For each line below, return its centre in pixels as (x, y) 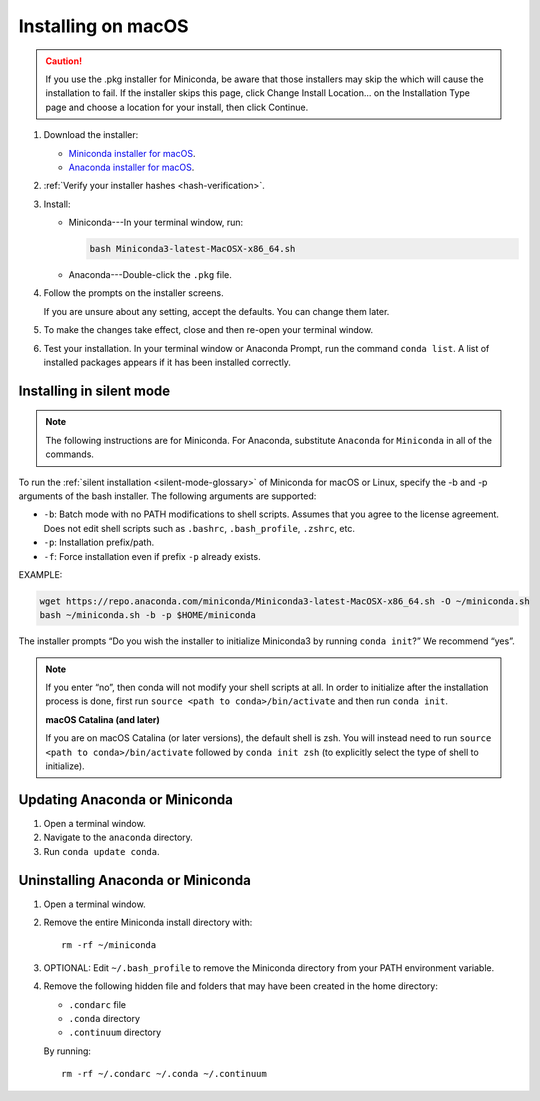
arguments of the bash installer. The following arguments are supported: (167, 496)
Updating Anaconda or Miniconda (126, 799)
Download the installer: (91, 135)
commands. (70, 454)
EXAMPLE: (40, 574)
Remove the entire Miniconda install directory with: (148, 922)
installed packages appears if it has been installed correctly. (167, 362)
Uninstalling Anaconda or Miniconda (135, 880)
